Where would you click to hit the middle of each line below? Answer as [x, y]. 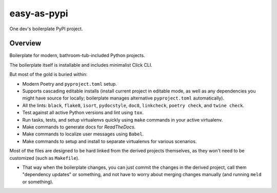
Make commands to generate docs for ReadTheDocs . [79, 127]
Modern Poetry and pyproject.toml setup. [70, 84]
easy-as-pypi [39, 13]
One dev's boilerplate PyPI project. [46, 29]
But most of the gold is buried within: [48, 74]
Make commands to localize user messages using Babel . [83, 134]
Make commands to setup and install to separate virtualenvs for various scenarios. [110, 141]
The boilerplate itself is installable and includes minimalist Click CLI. [81, 65]
